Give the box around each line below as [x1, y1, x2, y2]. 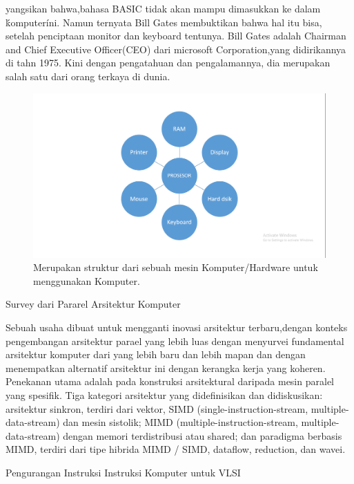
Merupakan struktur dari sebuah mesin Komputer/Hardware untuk [33, 260, 318, 274]
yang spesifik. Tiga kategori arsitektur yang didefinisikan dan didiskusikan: [6, 387, 323, 402]
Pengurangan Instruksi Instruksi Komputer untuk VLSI [6, 465, 241, 479]
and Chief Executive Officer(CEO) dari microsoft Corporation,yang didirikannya [6, 41, 346, 56]
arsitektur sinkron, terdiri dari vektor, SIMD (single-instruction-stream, [6, 401, 308, 416]
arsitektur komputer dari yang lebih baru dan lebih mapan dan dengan [6, 347, 306, 362]
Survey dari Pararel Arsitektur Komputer [6, 297, 181, 311]
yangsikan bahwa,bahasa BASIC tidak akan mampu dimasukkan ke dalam [6, 1, 321, 15]
